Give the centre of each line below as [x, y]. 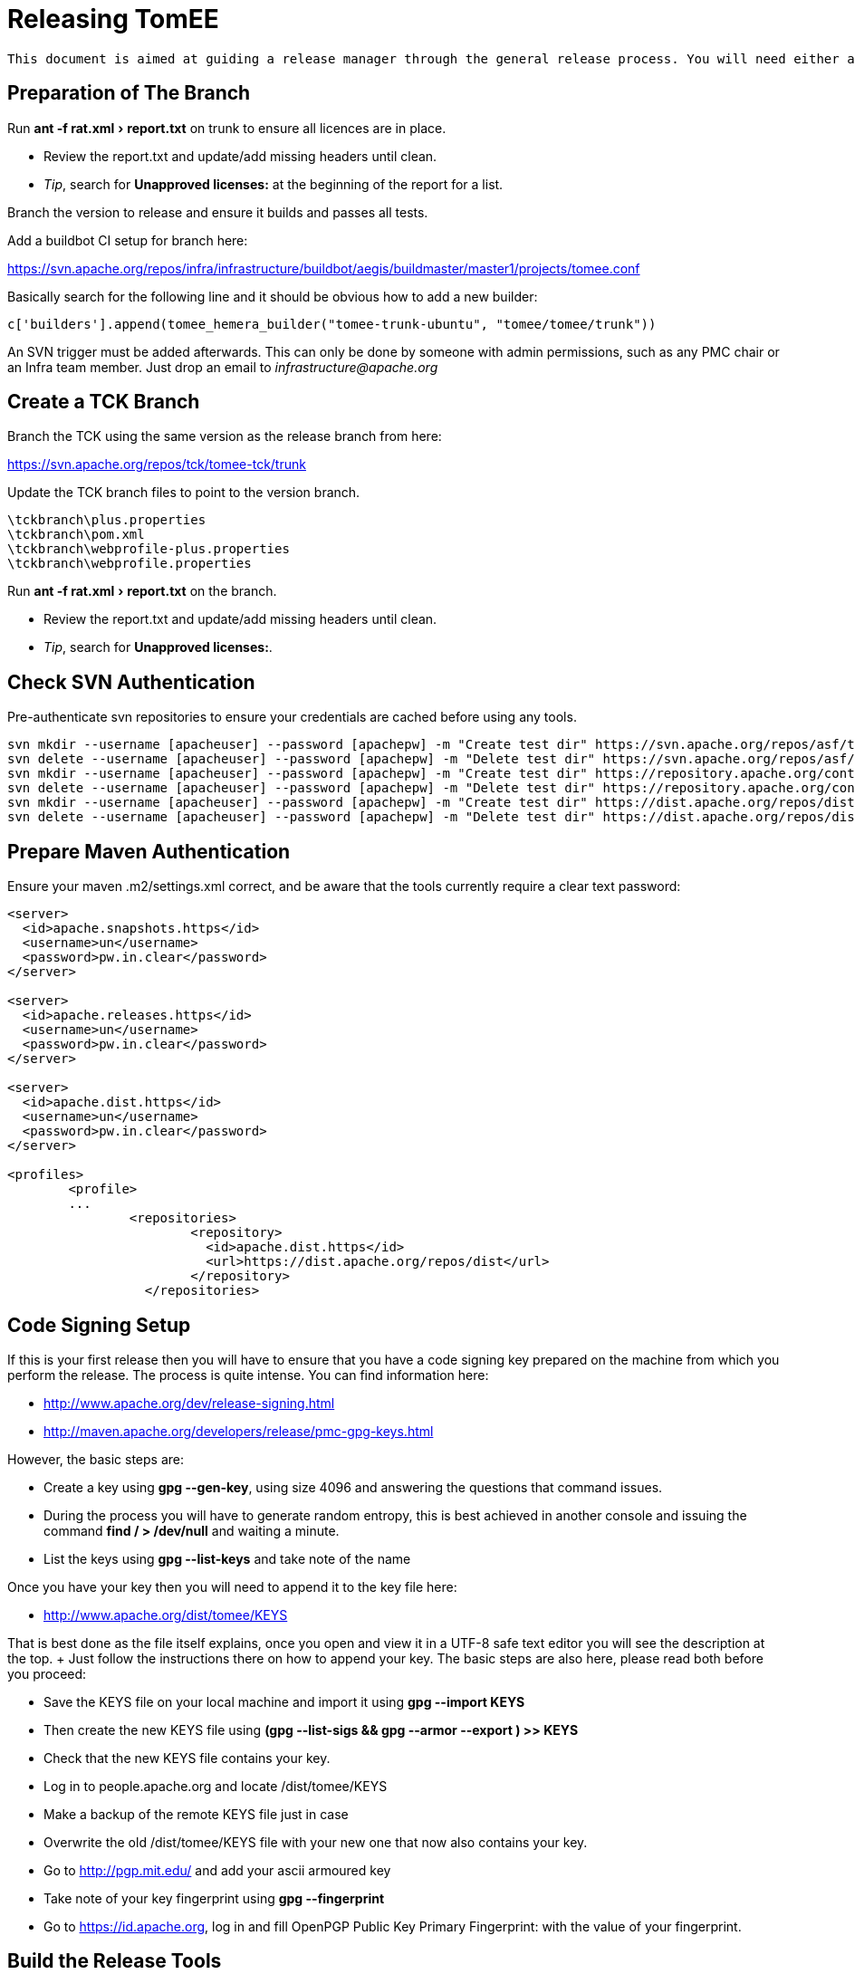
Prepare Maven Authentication [149, 851]
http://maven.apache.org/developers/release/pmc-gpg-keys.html [239, 1431]
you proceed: [47, 1673]
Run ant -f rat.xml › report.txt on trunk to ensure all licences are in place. [227, 128]
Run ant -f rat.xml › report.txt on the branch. [142, 591]
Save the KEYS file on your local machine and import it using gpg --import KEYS [284, 1701]
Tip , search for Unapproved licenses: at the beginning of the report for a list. [274, 184]
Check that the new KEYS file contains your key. [187, 1758]
